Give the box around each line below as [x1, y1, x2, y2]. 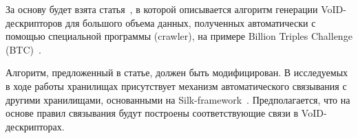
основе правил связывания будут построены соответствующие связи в [6, 106, 299, 120]
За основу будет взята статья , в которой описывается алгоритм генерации [6, 2, 318, 16]
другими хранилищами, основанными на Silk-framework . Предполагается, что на [6, 92, 350, 106]
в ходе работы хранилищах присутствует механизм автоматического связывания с [6, 78, 347, 93]
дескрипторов [6, 15, 63, 30]
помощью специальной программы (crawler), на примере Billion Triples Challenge [6, 29, 352, 43]
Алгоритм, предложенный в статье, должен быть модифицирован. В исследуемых [6, 65, 348, 80]
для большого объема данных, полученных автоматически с [65, 15, 316, 30]
